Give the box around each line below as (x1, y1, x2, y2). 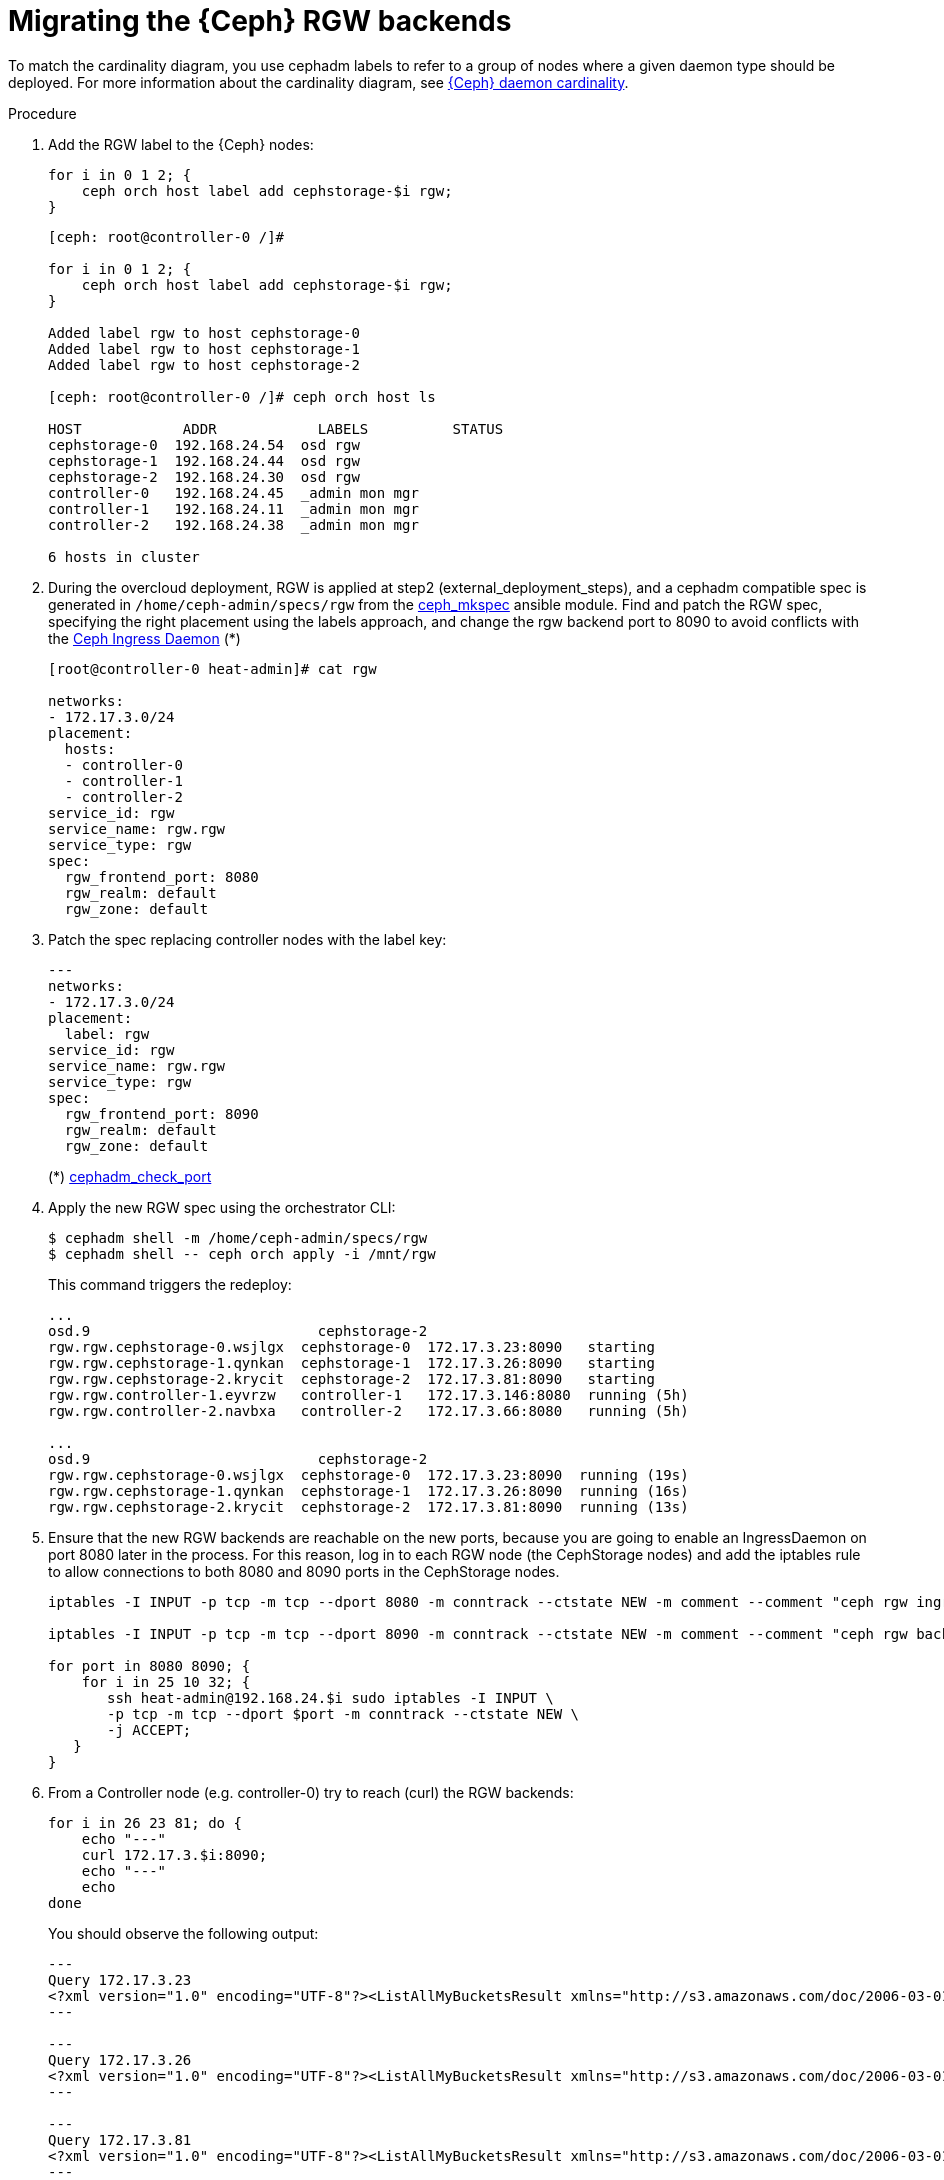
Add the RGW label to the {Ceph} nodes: (48, 135, 314, 153)
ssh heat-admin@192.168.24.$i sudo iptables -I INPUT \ (107, 1689, 554, 1706)
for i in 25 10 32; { (81, 1673, 251, 1690)
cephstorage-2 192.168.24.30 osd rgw (48, 468, 360, 485)
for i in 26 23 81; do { (48, 1814, 242, 1831)
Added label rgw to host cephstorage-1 (48, 340, 360, 357)
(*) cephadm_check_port (48, 1167, 212, 1185)
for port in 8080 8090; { (48, 1657, 251, 1674)
